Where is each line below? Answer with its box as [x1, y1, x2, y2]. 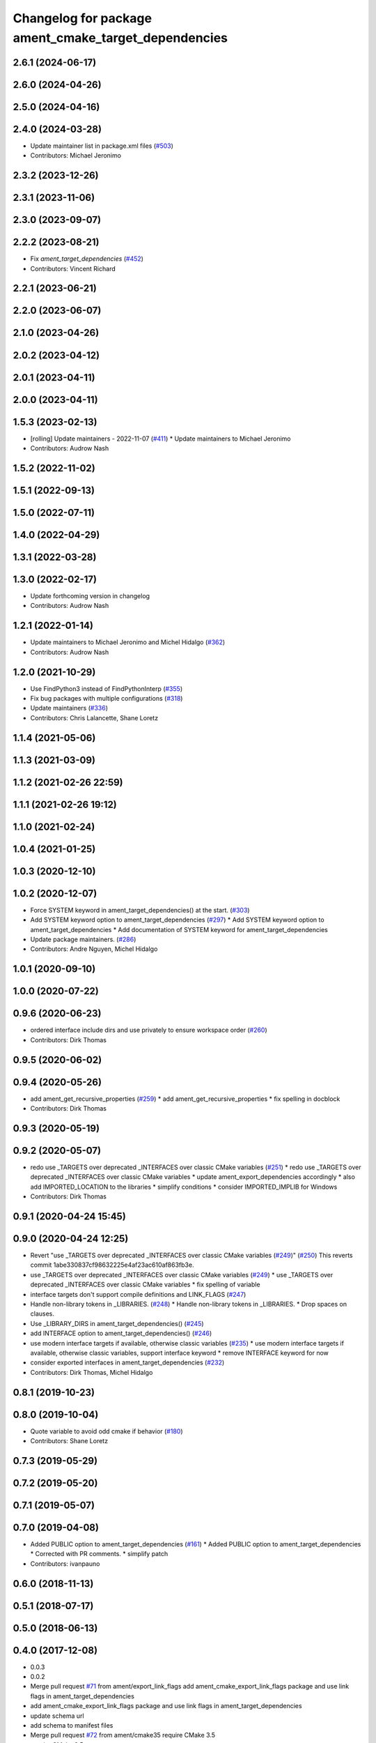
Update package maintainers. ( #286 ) [30, 935, 136, 943]
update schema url [30, 1712, 84, 1720]
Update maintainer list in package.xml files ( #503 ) [30, 142, 174, 150]
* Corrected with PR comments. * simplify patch [30, 1550, 169, 1558]
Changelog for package [13, 10, 152, 26]
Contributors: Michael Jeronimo [30, 151, 122, 160]
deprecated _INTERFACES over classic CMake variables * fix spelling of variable [30, 1280, 260, 1289]
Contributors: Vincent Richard [30, 264, 116, 273]
